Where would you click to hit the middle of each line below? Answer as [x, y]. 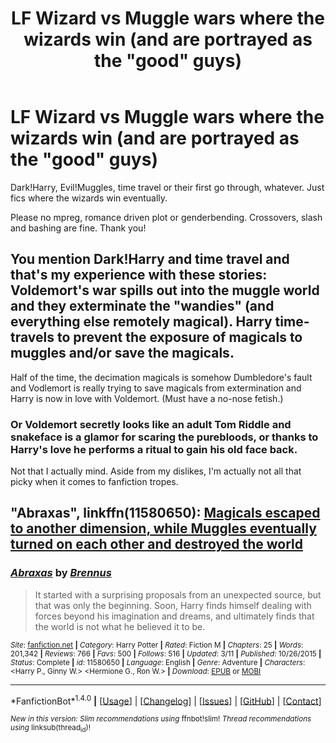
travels [32, 337]
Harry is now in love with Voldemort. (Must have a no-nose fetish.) [147, 398]
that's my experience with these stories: [139, 275]
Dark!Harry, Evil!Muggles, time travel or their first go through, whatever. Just [167, 187]
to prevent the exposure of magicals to [179, 337]
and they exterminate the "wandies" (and [142, 306]
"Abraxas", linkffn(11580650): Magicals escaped [165, 513]
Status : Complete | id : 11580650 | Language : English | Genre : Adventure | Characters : [158, 662]
